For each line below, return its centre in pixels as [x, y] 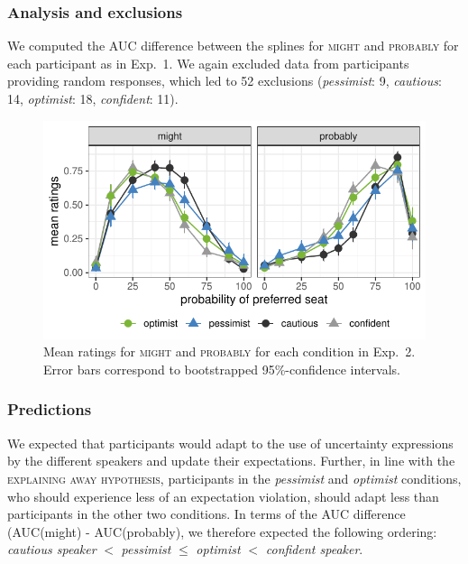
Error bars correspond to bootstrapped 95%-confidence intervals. [222, 369]
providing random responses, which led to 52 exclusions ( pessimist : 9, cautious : [225, 81]
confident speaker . [314, 549]
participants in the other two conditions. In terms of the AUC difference [206, 514]
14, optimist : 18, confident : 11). [93, 98]
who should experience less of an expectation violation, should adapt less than [223, 496]
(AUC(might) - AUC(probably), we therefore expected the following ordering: [222, 531]
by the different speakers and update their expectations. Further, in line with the [231, 461]
